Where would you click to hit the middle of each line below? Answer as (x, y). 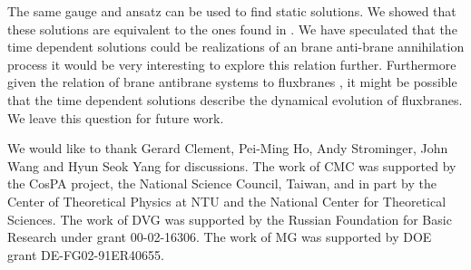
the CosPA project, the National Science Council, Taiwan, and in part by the (222, 183)
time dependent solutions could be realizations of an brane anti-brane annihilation (236, 47)
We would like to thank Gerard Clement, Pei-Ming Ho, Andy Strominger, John (228, 148)
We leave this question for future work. (116, 117)
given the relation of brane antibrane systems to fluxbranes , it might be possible (232, 82)
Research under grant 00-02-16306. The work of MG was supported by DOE (220, 237)
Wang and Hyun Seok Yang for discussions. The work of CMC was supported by (232, 165)
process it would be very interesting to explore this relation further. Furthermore (232, 64)
